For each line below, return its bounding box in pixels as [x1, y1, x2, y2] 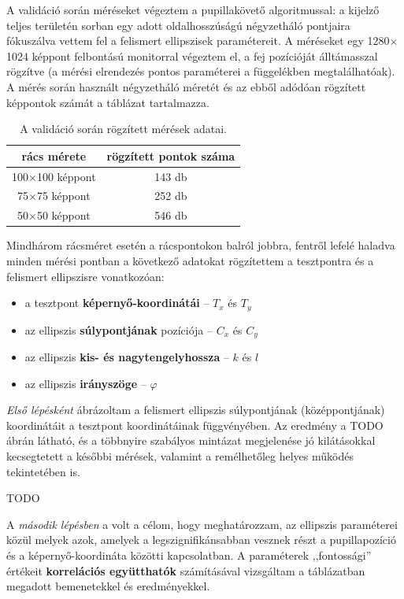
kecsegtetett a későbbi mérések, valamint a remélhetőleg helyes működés [6, 448, 354, 464]
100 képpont [36, 168, 96, 184]
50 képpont [36, 207, 91, 224]
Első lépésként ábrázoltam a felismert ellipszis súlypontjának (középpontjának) [6, 401, 385, 418]
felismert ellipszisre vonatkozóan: [6, 268, 165, 284]
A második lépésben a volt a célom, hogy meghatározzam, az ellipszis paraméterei [6, 516, 398, 532]
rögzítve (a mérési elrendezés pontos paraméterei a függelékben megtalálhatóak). [6, 63, 395, 79]
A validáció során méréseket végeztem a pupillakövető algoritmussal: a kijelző [6, 2, 380, 17]
